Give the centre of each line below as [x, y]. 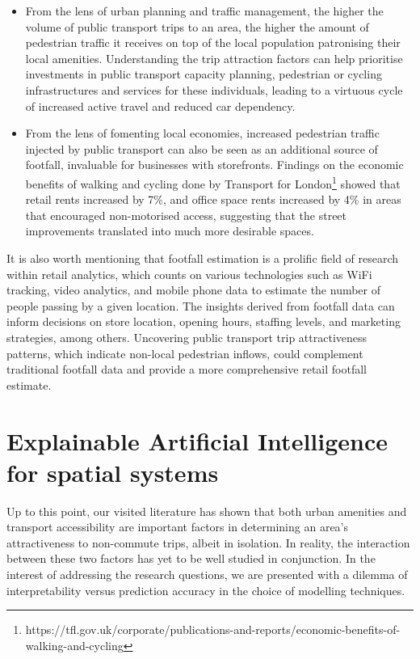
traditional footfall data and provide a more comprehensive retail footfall [187, 369]
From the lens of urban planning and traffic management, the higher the [204, 11]
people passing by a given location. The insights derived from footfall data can [201, 305]
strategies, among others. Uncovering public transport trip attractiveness [187, 337]
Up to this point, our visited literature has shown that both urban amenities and [207, 511]
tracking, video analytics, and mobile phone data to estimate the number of [194, 290]
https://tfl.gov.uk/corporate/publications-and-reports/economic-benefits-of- [213, 629]
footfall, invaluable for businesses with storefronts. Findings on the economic [214, 165]
